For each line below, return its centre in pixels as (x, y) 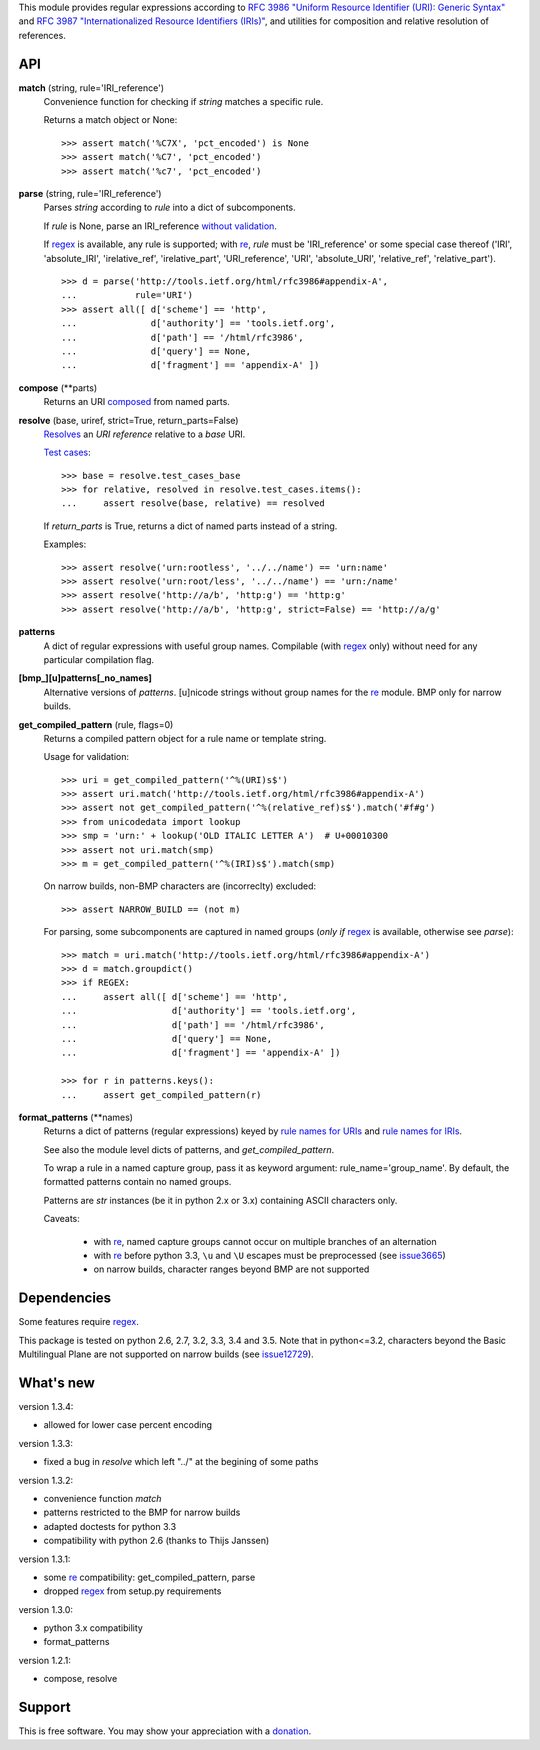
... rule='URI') (127, 295)
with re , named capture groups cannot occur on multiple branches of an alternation (265, 1241)
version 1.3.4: (46, 1407)
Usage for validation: (86, 757)
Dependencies (65, 1298)
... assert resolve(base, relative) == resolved (193, 503)
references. (42, 35)
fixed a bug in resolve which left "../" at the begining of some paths (181, 1462)
